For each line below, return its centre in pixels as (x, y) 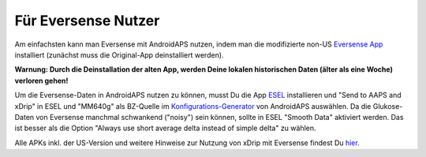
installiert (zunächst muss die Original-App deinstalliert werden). (119, 54)
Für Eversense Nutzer (87, 21)
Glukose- (388, 106)
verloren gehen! (41, 80)
